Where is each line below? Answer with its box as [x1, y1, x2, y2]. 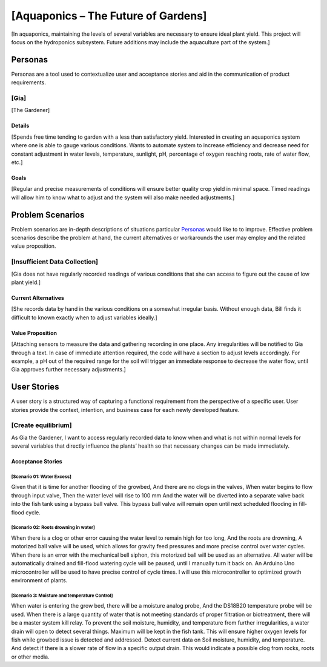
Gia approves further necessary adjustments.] [11, 366, 127, 373]
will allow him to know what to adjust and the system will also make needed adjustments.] [11, 194, 235, 201]
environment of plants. [11, 576, 68, 584]
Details [11, 122, 30, 130]
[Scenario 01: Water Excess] [11, 473, 72, 480]
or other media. [11, 653, 50, 660]
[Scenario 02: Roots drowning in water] [11, 525, 95, 531]
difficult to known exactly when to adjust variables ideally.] [11, 314, 157, 321]
